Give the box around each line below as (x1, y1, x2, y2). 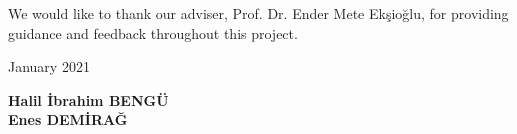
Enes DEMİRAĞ (8, 109, 128, 130)
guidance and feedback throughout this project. (8, 22, 298, 43)
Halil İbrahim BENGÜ (8, 89, 169, 110)
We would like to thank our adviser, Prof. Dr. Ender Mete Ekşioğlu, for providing (8, 3, 509, 23)
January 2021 (8, 56, 90, 77)
